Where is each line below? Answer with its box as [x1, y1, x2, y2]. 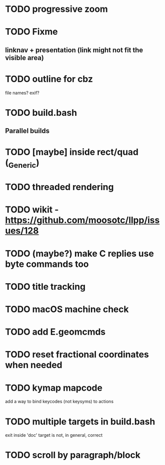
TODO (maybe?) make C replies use [5, 248, 154, 259]
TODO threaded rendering [5, 182, 114, 193]
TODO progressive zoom [5, 3, 108, 15]
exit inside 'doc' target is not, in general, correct [5, 432, 103, 438]
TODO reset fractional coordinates [5, 349, 149, 360]
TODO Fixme [5, 26, 58, 38]
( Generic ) [5, 157, 40, 170]
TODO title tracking [5, 281, 85, 292]
